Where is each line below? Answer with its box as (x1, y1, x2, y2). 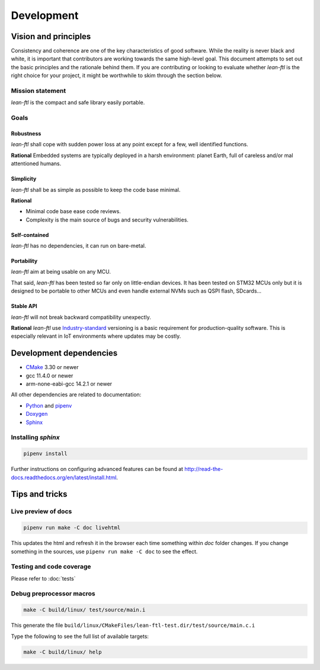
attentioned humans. (11, 160, 62, 167)
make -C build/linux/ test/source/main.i (23, 607, 146, 613)
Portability (11, 258, 38, 265)
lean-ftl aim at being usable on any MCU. (11, 268, 111, 275)
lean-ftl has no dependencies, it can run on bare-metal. (11, 242, 146, 249)
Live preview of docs (11, 507, 72, 515)
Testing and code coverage (11, 563, 91, 571)
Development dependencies (11, 348, 118, 358)
